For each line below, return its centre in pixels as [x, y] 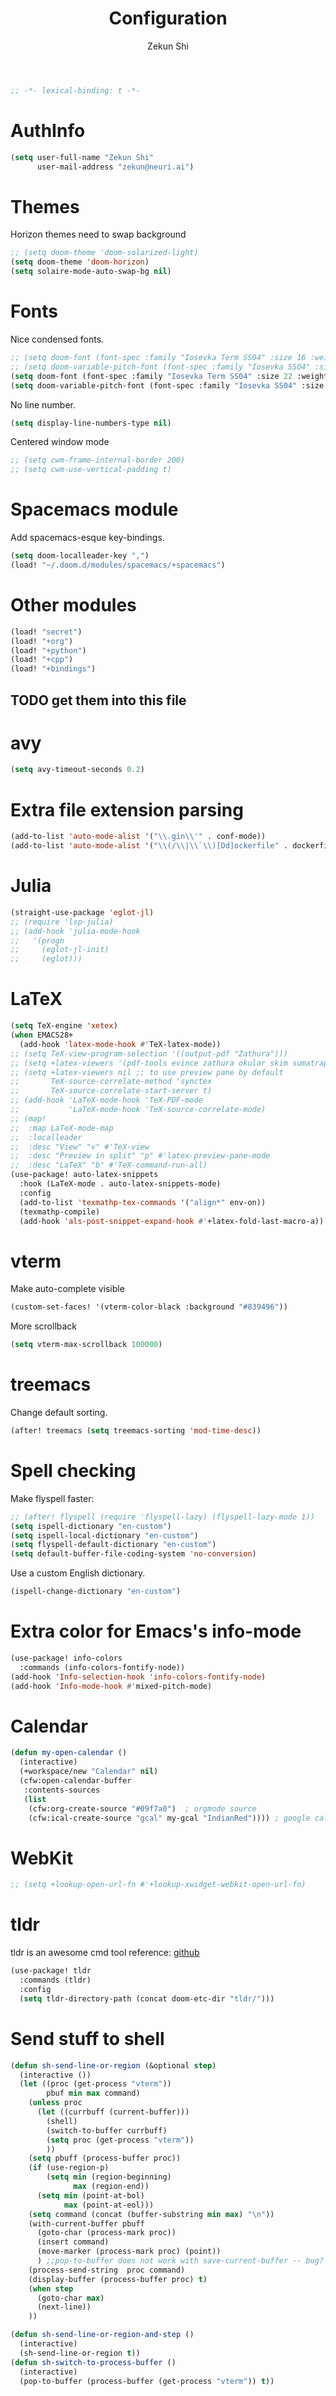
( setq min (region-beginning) [109, 2177]
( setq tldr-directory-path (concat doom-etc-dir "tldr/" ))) [147, 1998]
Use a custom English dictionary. [78, 1573]
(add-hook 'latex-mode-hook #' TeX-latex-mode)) [120, 1044]
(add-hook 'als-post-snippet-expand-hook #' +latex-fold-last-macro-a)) [172, 1221]
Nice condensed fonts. [57, 339]
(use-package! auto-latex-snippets [84, 1175]
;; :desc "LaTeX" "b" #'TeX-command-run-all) [109, 1165]
